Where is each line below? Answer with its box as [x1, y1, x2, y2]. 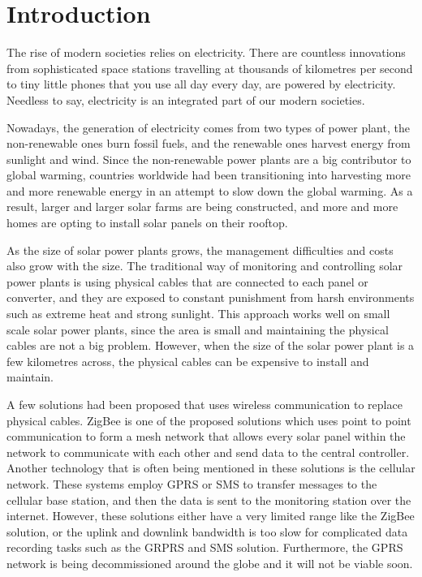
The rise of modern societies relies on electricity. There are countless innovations [6, 44, 406, 61]
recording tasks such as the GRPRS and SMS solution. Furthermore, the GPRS [6, 539, 403, 556]
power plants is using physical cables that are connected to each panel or [6, 273, 368, 290]
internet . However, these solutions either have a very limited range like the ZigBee [6, 507, 415, 524]
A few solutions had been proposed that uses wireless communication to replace [6, 396, 403, 412]
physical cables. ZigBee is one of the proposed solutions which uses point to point [6, 411, 411, 428]
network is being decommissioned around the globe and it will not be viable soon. [6, 554, 413, 571]
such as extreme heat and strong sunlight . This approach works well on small [6, 305, 390, 322]
